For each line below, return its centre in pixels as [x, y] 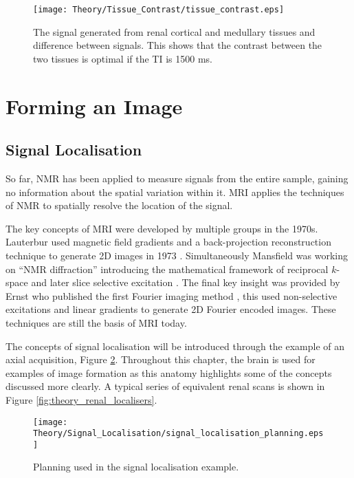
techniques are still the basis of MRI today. [96, 322]
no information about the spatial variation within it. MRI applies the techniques [175, 192]
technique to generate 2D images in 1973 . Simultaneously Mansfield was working [177, 255]
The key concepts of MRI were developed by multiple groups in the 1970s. [162, 228]
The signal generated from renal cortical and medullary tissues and [174, 31]
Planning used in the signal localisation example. [136, 467]
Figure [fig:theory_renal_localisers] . [81, 399]
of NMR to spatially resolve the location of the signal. [119, 205]
